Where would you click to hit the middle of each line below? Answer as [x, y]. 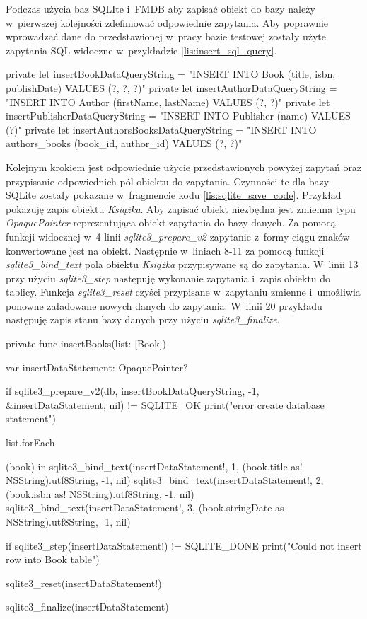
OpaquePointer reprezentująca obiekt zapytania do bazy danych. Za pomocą [171, 222]
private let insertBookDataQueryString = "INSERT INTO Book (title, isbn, [171, 74]
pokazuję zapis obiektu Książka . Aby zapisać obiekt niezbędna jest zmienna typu [181, 208]
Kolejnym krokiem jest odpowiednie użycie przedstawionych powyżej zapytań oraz [184, 167]
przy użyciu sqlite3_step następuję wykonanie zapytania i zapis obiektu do [168, 278]
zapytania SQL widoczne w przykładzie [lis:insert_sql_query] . [141, 50]
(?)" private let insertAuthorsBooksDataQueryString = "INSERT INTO [161, 129]
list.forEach [30, 442]
